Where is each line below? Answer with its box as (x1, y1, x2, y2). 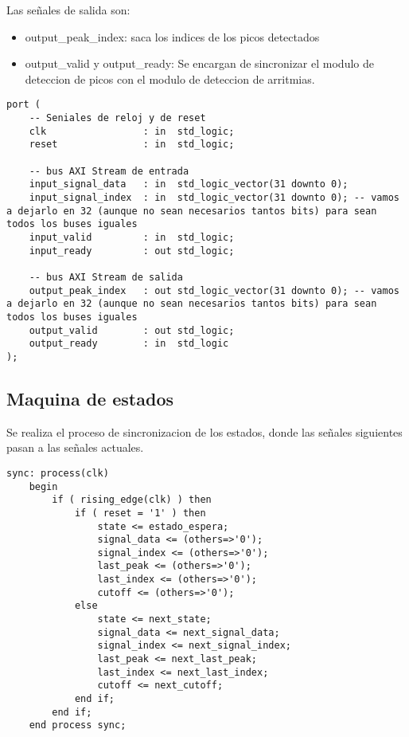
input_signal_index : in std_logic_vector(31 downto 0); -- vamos (29, 191, 399, 203)
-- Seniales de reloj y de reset (29, 112, 206, 124)
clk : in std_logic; (29, 125, 235, 137)
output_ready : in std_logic (29, 338, 229, 350)
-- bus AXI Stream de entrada (29, 165, 189, 177)
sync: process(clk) (6, 467, 109, 479)
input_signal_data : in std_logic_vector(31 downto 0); (29, 178, 349, 190)
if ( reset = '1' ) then (74, 507, 206, 519)
